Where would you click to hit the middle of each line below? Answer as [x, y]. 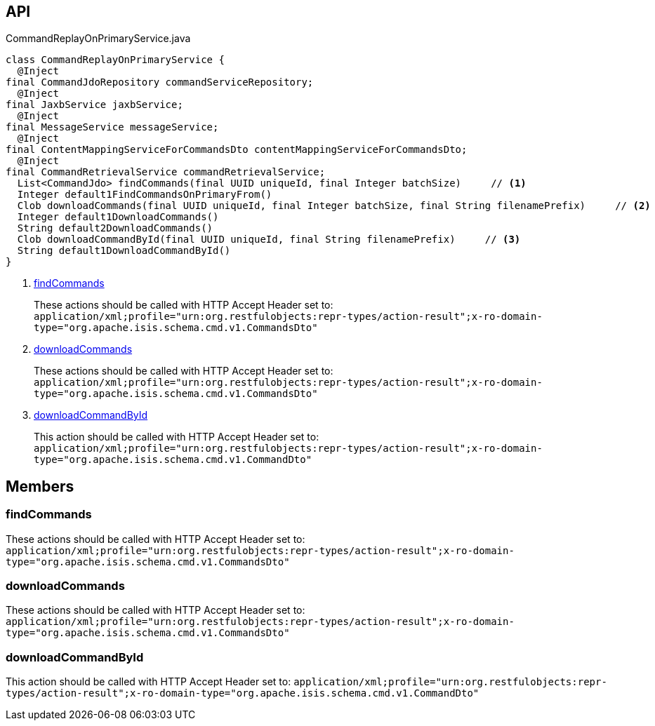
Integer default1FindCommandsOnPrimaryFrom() [145, 195]
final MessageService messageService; [112, 127]
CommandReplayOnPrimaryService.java [98, 39]
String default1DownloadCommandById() [124, 251]
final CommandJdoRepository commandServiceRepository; [160, 82]
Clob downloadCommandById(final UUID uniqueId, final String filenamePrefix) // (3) [269, 240]
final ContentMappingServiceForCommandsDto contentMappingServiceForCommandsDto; [237, 150]
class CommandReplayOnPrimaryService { [115, 60]
